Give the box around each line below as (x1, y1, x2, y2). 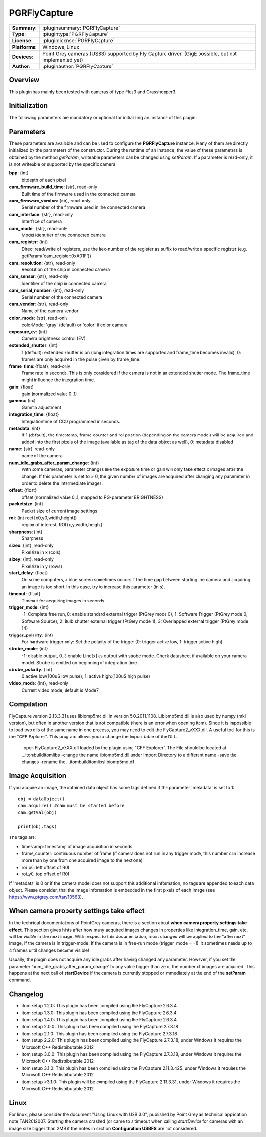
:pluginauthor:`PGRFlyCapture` (42, 63, 113, 69)
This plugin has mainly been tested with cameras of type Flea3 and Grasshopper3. (9, 89, 177, 95)
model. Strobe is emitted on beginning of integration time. (21, 660, 139, 666)
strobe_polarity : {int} (9, 667, 53, 672)
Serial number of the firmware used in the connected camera (21, 204, 145, 210)
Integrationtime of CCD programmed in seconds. (21, 418, 121, 424)
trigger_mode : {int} (9, 604, 49, 610)
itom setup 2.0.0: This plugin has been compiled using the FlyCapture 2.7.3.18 (21, 1024, 179, 1030)
